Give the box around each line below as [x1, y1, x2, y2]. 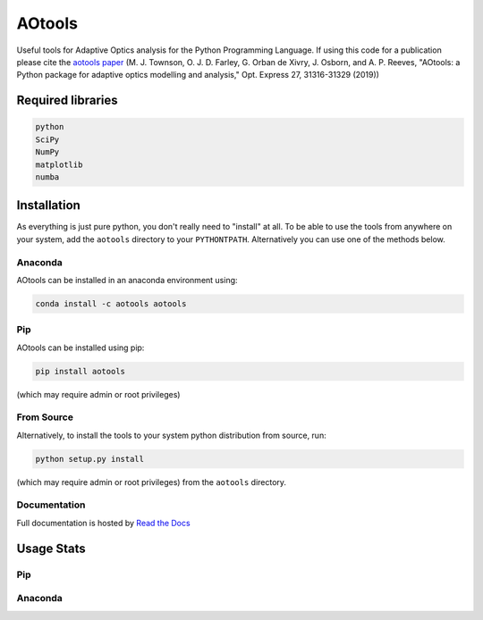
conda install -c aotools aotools [35, 298, 187, 308]
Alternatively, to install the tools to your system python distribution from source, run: [16, 430, 326, 440]
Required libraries [16, 93, 118, 108]
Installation [16, 197, 80, 214]
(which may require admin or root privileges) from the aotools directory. [16, 476, 286, 487]
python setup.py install [35, 454, 145, 464]
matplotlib [35, 159, 83, 170]
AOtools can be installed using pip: [16, 342, 145, 353]
